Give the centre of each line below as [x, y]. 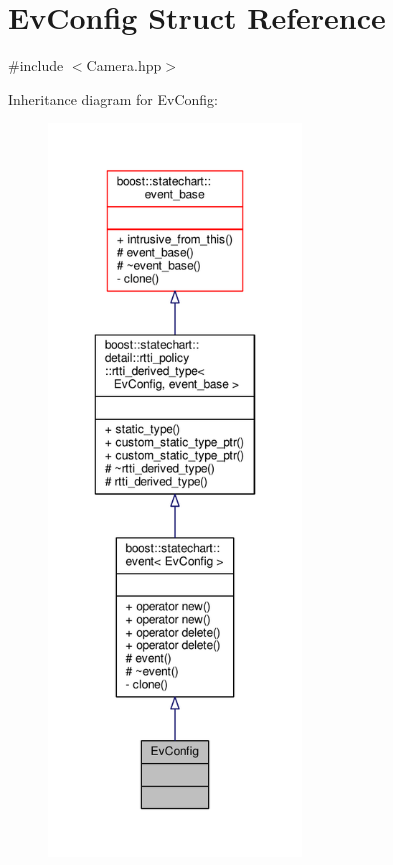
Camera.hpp [124, 65]
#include [36, 65]
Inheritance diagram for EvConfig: [113, 98]
